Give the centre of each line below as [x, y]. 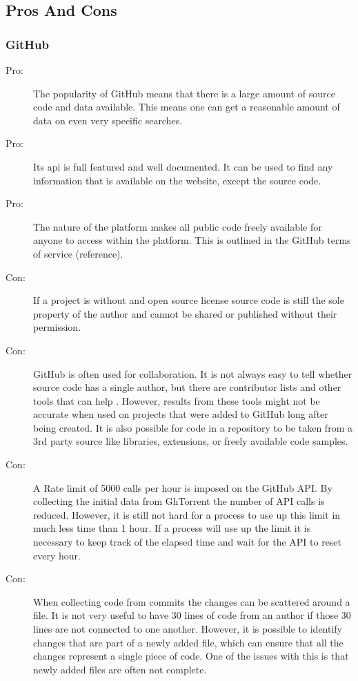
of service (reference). [78, 253]
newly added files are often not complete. [120, 669]
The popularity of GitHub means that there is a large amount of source [184, 93]
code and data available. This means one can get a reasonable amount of [187, 107]
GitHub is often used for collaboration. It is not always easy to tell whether [193, 373]
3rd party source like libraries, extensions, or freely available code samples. [191, 441]
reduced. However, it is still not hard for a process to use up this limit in [187, 514]
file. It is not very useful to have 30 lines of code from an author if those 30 [192, 615]
